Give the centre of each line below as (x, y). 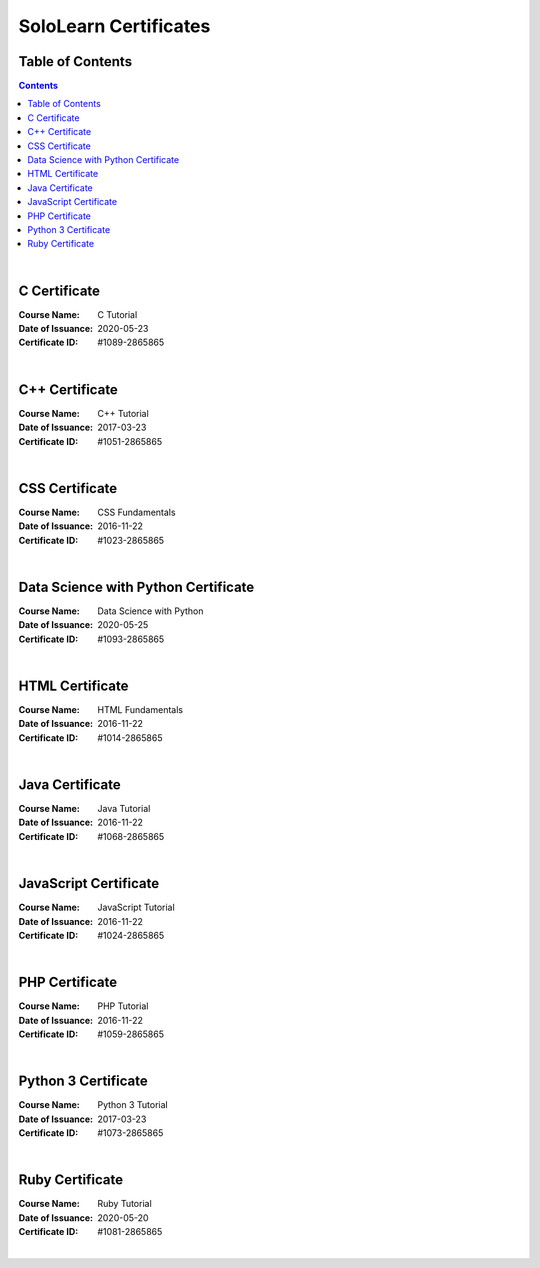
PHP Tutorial (123, 1006)
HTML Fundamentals (140, 709)
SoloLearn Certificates (114, 26)
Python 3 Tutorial (133, 1105)
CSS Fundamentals (136, 512)
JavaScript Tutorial (136, 907)
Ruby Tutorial (124, 1204)
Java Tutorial (124, 809)
